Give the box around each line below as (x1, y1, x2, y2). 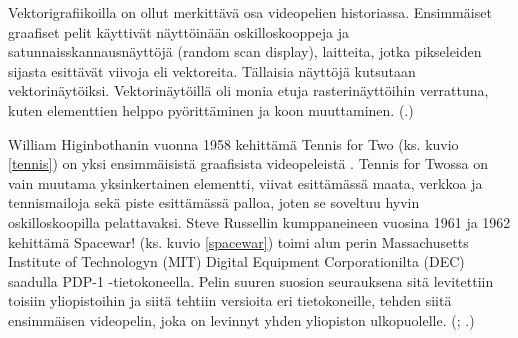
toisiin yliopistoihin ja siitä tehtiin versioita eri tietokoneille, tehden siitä (8, 290, 452, 311)
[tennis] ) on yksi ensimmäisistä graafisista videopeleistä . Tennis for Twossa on (8, 153, 489, 174)
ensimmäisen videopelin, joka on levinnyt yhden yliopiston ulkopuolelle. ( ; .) (8, 309, 475, 330)
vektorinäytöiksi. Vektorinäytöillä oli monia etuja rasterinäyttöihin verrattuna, (8, 80, 489, 101)
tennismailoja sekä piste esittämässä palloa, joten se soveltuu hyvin (8, 192, 420, 213)
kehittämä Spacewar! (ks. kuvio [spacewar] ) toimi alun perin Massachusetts (8, 231, 469, 252)
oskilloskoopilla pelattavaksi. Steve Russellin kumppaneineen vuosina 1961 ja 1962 (8, 211, 511, 232)
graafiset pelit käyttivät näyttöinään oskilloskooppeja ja (8, 21, 349, 42)
